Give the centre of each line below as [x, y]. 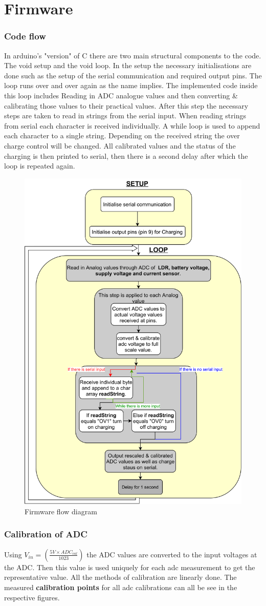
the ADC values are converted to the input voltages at [172, 554]
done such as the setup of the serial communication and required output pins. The [133, 75]
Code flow [25, 36]
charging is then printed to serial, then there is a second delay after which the [126, 155]
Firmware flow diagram [61, 511]
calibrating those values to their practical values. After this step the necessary [126, 105]
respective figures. [32, 597]
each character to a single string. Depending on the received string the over [122, 135]
